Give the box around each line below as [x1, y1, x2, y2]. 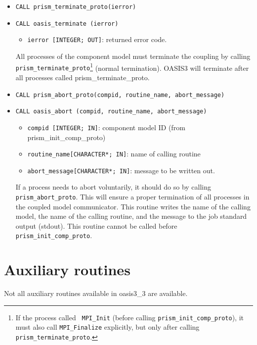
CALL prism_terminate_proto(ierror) [15, 3, 136, 10]
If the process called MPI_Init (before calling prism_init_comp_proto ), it [15, 312, 244, 322]
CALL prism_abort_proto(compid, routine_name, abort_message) [15, 91, 225, 99]
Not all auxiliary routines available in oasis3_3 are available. [4, 288, 188, 298]
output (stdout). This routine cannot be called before [15, 220, 177, 231]
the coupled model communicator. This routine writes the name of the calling [15, 201, 251, 211]
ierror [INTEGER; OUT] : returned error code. [27, 34, 167, 45]
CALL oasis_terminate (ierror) [15, 20, 119, 27]
